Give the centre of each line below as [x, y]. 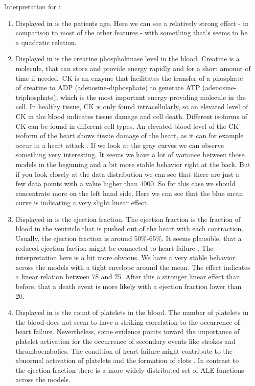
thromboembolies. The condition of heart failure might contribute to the [124, 350]
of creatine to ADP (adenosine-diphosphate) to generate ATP [108, 87]
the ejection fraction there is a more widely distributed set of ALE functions [130, 370]
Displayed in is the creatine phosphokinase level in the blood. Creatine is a [127, 59]
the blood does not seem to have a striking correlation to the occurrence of [127, 322]
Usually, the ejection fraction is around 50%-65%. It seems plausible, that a [128, 238]
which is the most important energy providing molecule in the [153, 97]
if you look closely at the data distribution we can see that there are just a [127, 174]
